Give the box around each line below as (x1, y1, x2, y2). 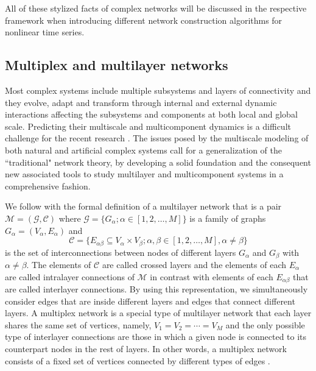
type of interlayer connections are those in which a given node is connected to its (5, 330, 307, 343)
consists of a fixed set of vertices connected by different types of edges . (5, 354, 270, 367)
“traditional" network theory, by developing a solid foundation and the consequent (5, 155, 311, 168)
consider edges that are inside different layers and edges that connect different (5, 294, 295, 307)
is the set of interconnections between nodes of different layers (5, 246, 236, 258)
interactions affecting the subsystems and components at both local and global (5, 108, 298, 121)
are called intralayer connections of (5, 270, 135, 283)
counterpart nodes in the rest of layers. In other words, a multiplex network (5, 342, 287, 355)
